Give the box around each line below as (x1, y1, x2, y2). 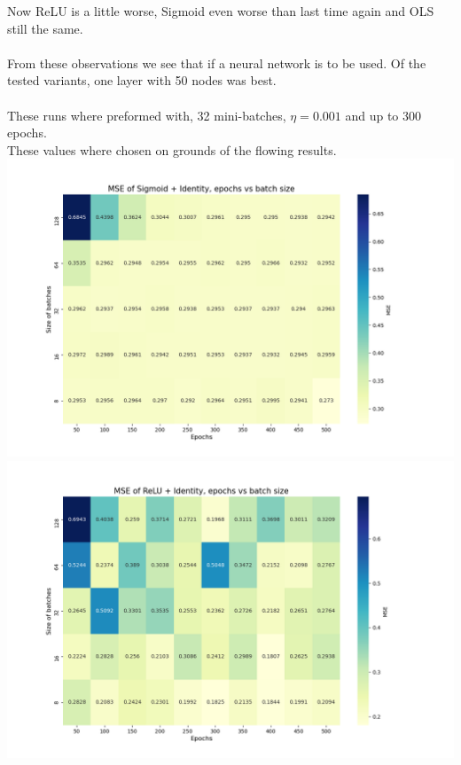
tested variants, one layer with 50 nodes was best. (7, 71, 277, 90)
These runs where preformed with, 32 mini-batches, (7, 105, 286, 124)
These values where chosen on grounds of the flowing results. (7, 140, 337, 159)
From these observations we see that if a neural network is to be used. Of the (7, 53, 426, 72)
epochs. (7, 123, 47, 142)
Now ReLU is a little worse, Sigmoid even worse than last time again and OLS (7, 2, 434, 20)
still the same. (7, 19, 83, 37)
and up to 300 (345, 105, 422, 124)
